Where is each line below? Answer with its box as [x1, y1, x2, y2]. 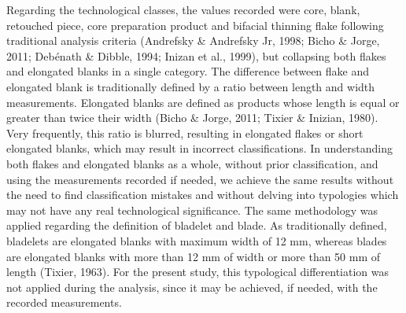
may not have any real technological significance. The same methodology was [6, 201, 378, 218]
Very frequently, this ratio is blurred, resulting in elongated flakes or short [6, 124, 364, 141]
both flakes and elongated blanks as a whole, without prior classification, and [6, 155, 378, 171]
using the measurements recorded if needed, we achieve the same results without [6, 171, 394, 187]
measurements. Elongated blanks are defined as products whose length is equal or [6, 94, 400, 110]
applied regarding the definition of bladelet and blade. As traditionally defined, [6, 217, 387, 234]
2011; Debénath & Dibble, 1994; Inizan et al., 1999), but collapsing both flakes [6, 47, 386, 64]
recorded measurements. [6, 294, 122, 311]
